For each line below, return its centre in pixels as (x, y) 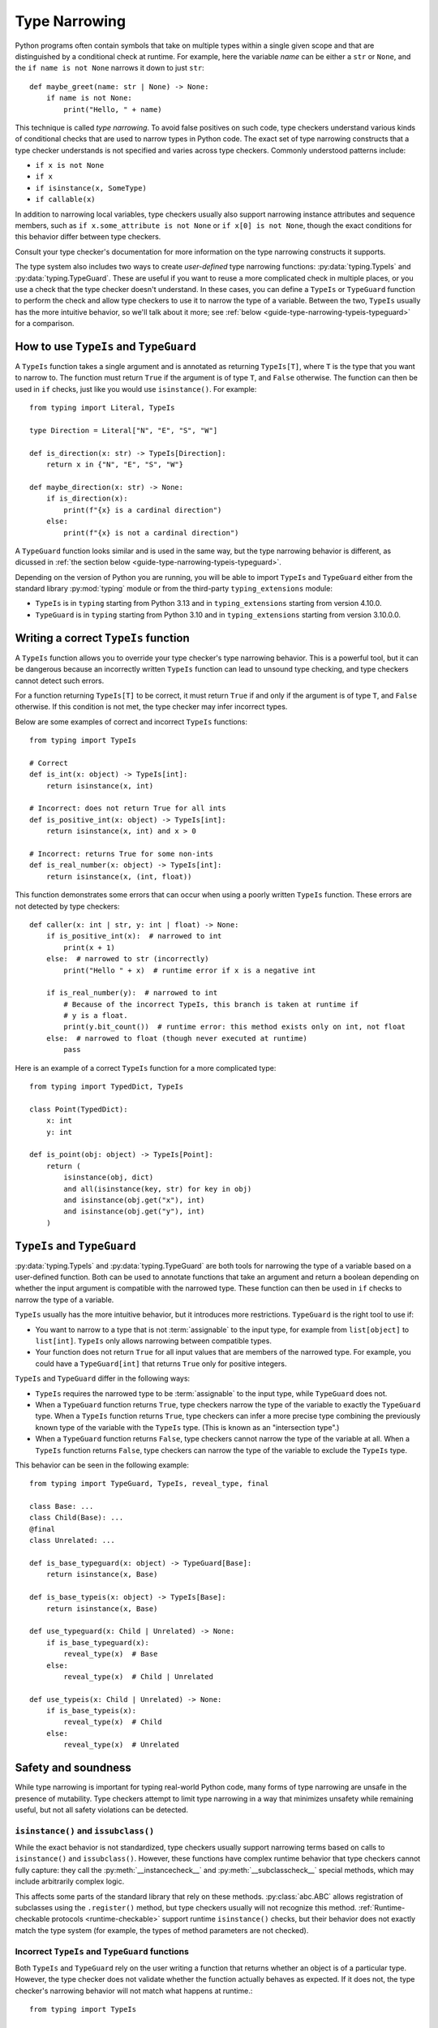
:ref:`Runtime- (382, 1908)
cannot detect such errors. (60, 681)
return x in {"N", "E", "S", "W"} (115, 465)
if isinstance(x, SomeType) (91, 188)
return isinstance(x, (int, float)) (119, 877)
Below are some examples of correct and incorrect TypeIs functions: (131, 721)
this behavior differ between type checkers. (88, 237)
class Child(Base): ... (77, 1518)
